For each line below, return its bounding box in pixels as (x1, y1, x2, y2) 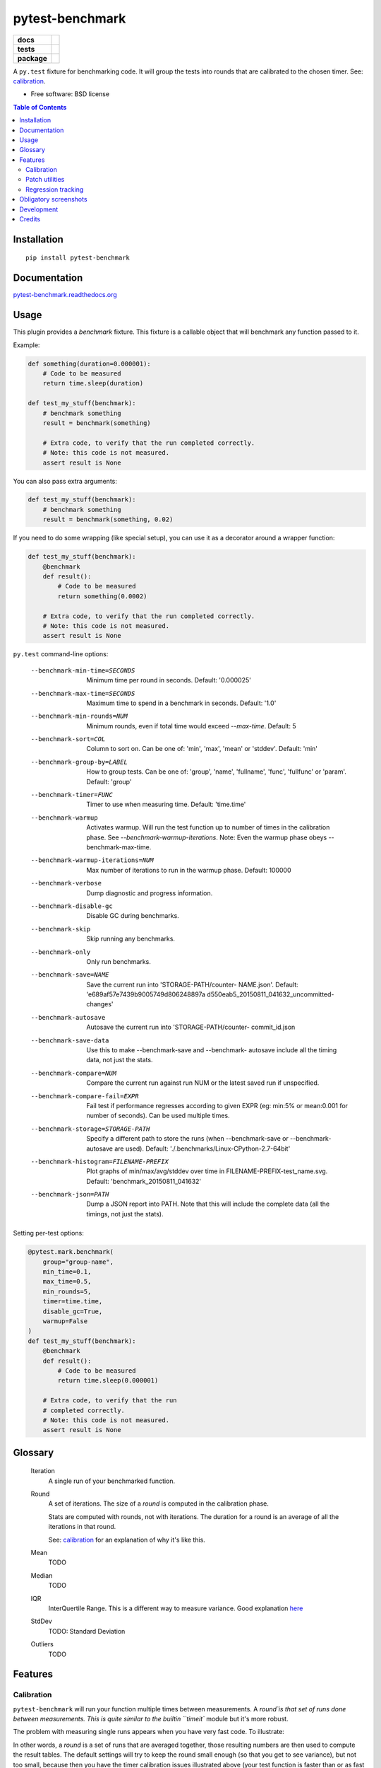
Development (19, 205, 59, 214)
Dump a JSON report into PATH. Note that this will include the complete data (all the (86, 1199, 330, 1209)
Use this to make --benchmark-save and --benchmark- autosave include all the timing (86, 1046, 337, 1054)
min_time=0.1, (42, 1268, 92, 1276)
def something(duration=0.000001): (28, 359, 151, 368)
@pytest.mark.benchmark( (28, 1248, 114, 1256)
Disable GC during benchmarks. (86, 912, 179, 920)
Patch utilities (25, 175, 65, 184)
